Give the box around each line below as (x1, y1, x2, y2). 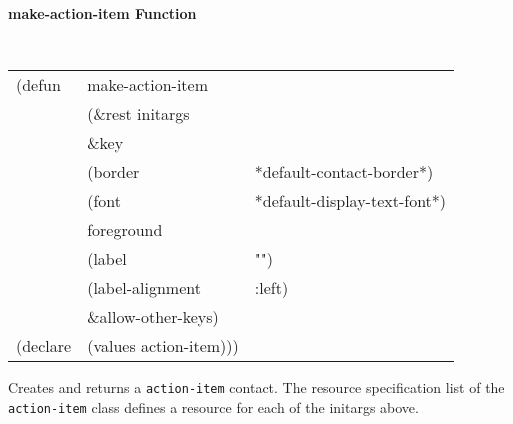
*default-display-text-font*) (254, 189, 447, 213)
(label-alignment (87, 276, 201, 300)
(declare (16, 334, 72, 358)
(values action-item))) (87, 334, 239, 358)
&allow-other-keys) (87, 305, 219, 329)
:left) (254, 276, 289, 300)
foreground (87, 218, 163, 242)
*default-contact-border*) (254, 160, 434, 184)
